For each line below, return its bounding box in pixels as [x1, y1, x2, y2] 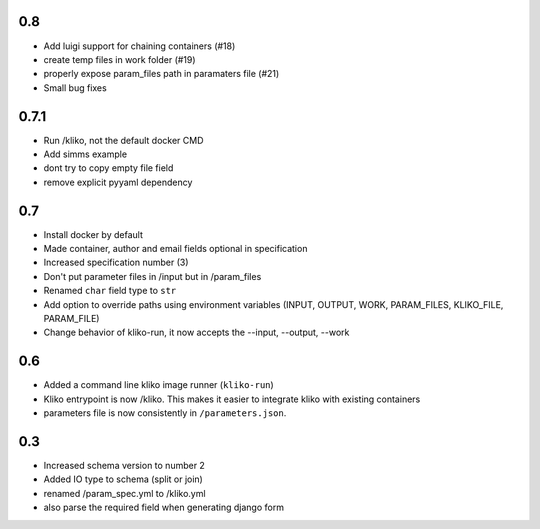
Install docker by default [43, 228, 144, 240]
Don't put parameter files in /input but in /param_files [43, 270, 262, 282]
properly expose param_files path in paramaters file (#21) [43, 68, 280, 80]
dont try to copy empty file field [43, 162, 174, 174]
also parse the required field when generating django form [43, 501, 285, 514]
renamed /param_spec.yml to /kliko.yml [43, 487, 206, 499]
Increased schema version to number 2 [43, 460, 205, 471]
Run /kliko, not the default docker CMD [43, 134, 204, 146]
